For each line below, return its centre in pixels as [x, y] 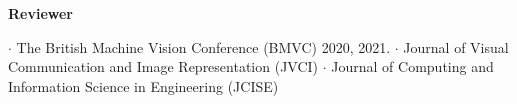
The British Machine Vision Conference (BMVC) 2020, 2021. [203, 46]
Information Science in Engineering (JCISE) [143, 85]
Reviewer [41, 13]
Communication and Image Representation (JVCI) [163, 66]
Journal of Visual [456, 46]
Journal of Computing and [412, 66]
